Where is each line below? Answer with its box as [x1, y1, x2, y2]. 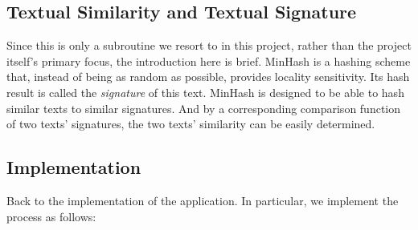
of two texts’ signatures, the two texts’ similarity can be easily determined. [6, 115, 375, 132]
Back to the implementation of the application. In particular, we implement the [6, 192, 399, 208]
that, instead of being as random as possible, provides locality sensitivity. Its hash [6, 68, 410, 85]
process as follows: [6, 208, 96, 224]
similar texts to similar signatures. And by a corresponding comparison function [6, 99, 401, 116]
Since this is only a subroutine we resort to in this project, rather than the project [6, 37, 412, 54]
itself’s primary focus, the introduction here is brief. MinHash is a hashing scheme [6, 52, 411, 69]
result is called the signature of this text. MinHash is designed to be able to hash [6, 83, 404, 100]
